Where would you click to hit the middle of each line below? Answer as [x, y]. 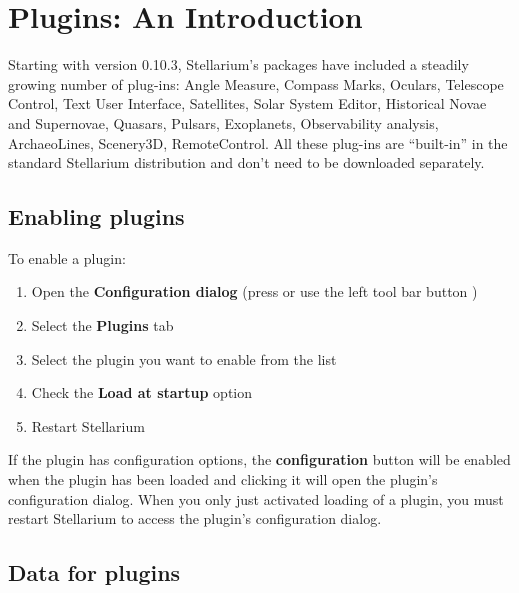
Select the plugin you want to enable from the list [184, 358]
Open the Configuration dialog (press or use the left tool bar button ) [254, 291]
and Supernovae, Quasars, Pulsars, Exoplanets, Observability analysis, [223, 122]
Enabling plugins [96, 216]
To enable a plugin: [67, 257]
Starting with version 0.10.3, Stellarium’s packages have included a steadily [238, 64]
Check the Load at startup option [142, 392]
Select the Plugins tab [102, 325]
